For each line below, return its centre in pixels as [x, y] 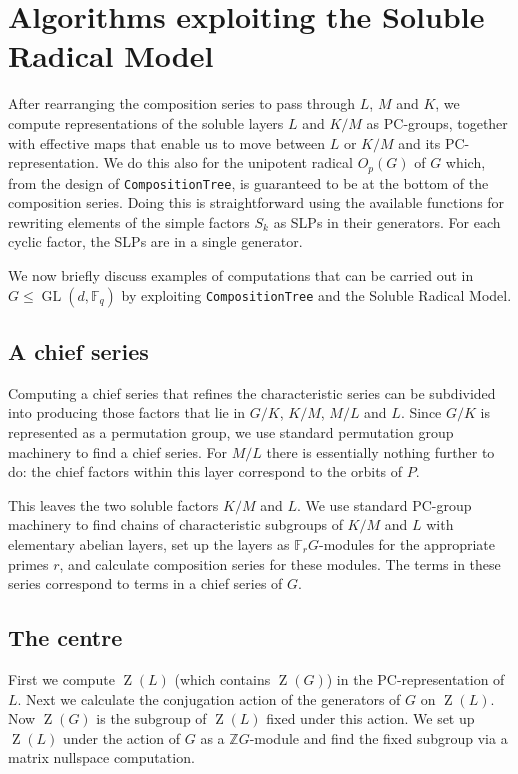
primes [28, 563]
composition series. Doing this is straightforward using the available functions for [256, 202]
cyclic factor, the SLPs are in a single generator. [155, 241]
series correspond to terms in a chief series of [145, 583]
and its [419, 142]
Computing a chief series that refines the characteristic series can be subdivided [252, 392]
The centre [65, 637]
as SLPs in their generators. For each [387, 221]
